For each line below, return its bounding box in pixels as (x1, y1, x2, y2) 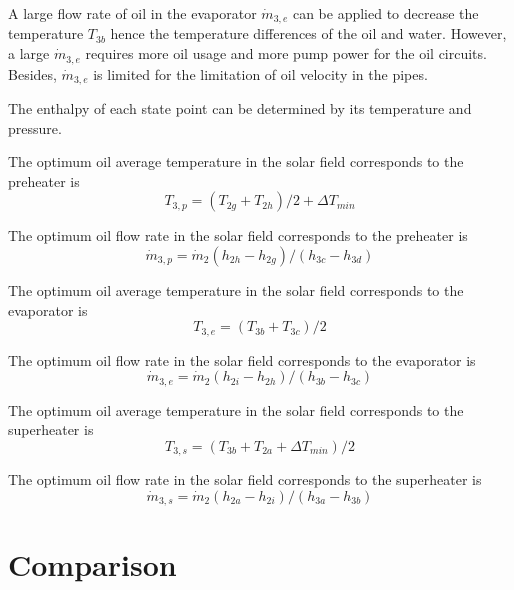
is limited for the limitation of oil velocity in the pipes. (93, 63, 428, 84)
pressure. (8, 117, 62, 138)
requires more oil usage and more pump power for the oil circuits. (85, 43, 487, 64)
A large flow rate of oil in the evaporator (8, 3, 257, 23)
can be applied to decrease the (292, 3, 479, 23)
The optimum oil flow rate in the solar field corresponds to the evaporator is (8, 349, 476, 370)
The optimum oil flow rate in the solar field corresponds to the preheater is (8, 225, 468, 246)
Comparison (8, 544, 177, 585)
